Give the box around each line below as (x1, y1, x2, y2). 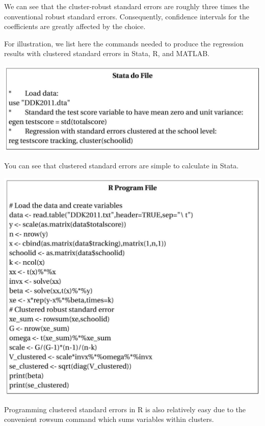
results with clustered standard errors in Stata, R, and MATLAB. (4, 48, 209, 59)
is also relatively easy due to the (145, 404, 246, 414)
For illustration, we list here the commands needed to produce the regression (4, 38, 244, 48)
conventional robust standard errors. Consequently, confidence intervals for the (4, 11, 249, 21)
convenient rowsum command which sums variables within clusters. (4, 414, 214, 424)
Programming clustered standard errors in (4, 404, 136, 414)
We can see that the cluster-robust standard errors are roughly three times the (4, 1, 250, 11)
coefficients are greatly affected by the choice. (4, 21, 146, 32)
